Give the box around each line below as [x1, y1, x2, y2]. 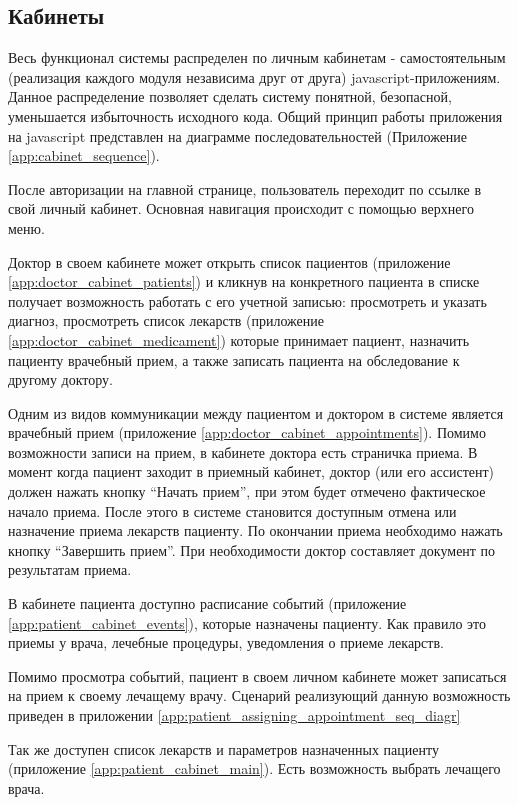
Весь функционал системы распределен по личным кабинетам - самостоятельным [8, 47, 506, 68]
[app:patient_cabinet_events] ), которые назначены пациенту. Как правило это [8, 612, 486, 633]
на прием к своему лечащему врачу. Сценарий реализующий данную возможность [8, 685, 511, 706]
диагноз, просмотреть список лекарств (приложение [8, 310, 324, 331]
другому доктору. [8, 369, 113, 390]
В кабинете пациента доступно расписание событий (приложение [8, 593, 407, 614]
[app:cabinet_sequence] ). [8, 145, 160, 166]
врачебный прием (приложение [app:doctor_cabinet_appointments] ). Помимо [8, 422, 486, 443]
